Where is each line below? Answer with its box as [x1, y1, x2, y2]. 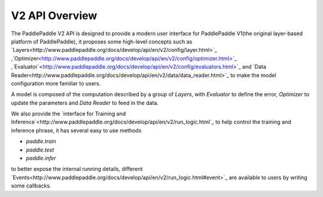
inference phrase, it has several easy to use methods [11, 127, 142, 134]
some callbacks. [11, 182, 51, 189]
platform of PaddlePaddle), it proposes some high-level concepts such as [11, 38, 193, 45]
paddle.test [26, 146, 54, 153]
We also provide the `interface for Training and [11, 110, 126, 118]
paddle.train [26, 138, 56, 145]
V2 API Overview [11, 9, 97, 22]
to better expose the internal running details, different [11, 165, 143, 173]
